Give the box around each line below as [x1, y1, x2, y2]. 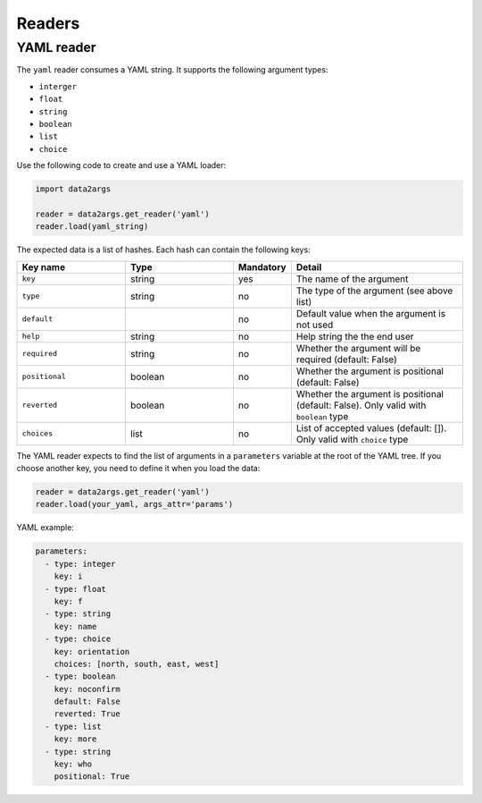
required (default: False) [295, 353, 397, 366]
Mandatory [237, 260, 287, 273]
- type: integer [45, 559, 116, 569]
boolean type [295, 410, 349, 422]
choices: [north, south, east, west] [54, 658, 220, 669]
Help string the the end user [295, 330, 414, 342]
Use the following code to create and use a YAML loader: [16, 160, 227, 171]
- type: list [45, 721, 102, 731]
